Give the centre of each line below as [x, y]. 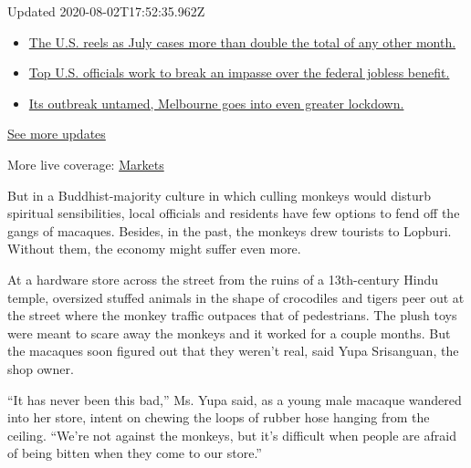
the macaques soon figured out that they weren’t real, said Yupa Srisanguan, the [233, 351]
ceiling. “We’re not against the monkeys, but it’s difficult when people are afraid [232, 435]
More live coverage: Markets [86, 164]
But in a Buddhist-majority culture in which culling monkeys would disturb [219, 195]
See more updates [57, 134]
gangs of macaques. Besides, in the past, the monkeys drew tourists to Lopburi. [230, 230]
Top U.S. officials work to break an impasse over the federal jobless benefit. [239, 73]
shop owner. [41, 368]
